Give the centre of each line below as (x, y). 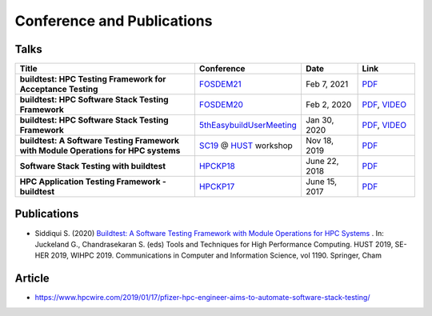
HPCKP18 (217, 166)
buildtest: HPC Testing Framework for (93, 79)
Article (32, 279)
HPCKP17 (217, 186)
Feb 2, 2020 (328, 105)
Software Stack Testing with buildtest (93, 166)
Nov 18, (320, 141)
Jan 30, (320, 120)
